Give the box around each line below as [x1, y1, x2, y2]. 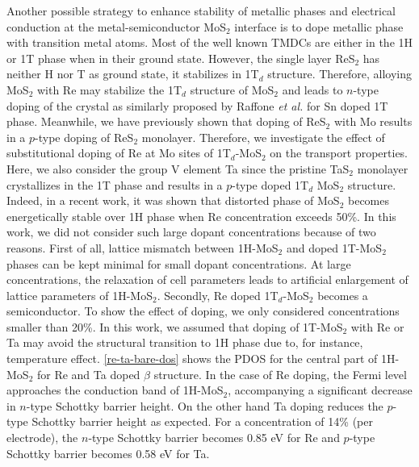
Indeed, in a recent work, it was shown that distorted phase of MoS [6, 192, 340, 209]
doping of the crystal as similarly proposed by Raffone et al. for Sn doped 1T [6, 97, 388, 114]
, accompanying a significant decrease [228, 382, 413, 398]
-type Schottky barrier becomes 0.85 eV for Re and [88, 429, 340, 446]
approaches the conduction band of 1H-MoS [6, 382, 224, 398]
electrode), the [6, 429, 78, 446]
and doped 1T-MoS [286, 239, 383, 256]
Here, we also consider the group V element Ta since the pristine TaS [6, 160, 350, 177]
